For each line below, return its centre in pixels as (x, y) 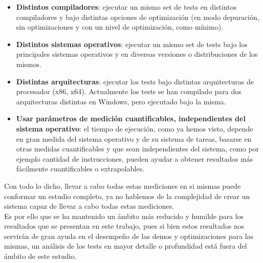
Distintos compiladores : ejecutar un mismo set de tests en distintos (126, 7)
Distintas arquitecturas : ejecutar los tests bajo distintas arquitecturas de (135, 81)
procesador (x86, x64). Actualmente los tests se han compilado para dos (129, 91)
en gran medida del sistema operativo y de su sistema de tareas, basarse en (134, 138)
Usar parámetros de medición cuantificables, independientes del (131, 118)
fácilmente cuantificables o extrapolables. (80, 169)
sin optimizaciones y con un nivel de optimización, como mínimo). (119, 27)
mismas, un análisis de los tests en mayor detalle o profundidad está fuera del (126, 246)
